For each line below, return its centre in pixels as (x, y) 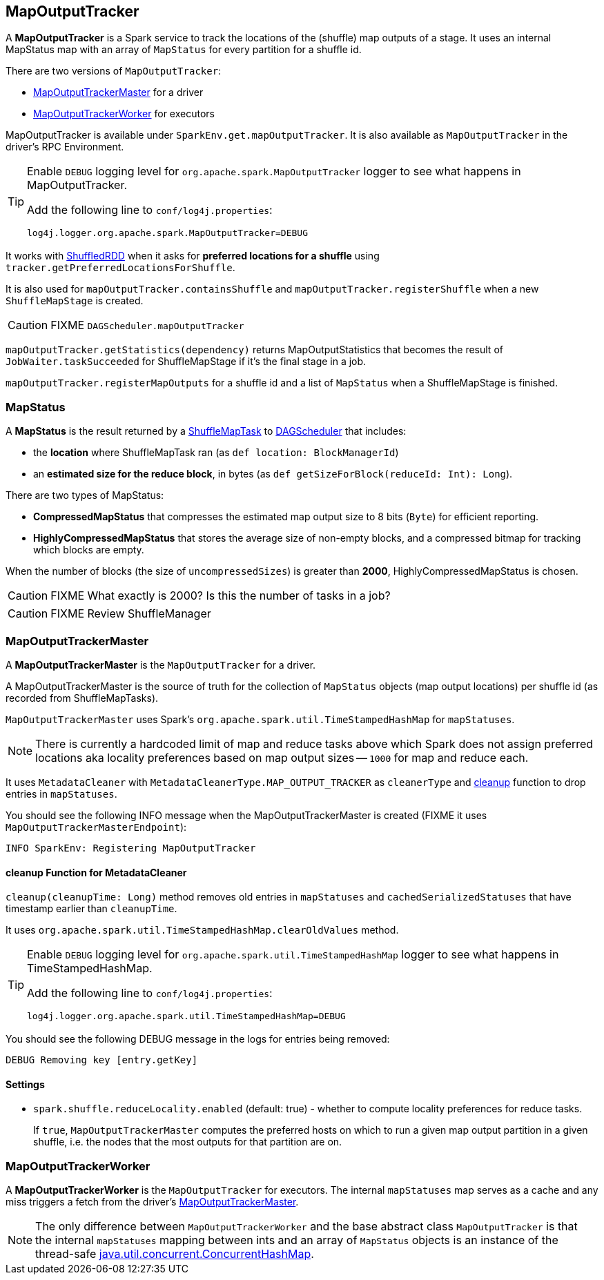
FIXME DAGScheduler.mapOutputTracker (147, 325)
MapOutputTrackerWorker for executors (124, 114)
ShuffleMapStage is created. (75, 301)
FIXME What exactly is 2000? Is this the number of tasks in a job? (221, 596)
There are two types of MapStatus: (85, 495)
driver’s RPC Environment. (65, 147)
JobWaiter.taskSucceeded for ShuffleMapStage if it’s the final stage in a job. (186, 362)
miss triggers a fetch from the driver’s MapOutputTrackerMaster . (152, 1202)
